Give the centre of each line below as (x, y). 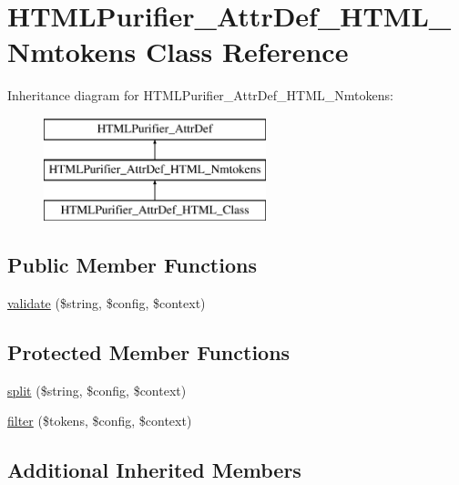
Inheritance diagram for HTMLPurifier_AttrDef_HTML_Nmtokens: (200, 95)
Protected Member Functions (149, 352)
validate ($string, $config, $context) (107, 303)
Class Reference (247, 52)
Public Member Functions (132, 265)
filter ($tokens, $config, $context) (100, 421)
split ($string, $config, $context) (97, 390)
